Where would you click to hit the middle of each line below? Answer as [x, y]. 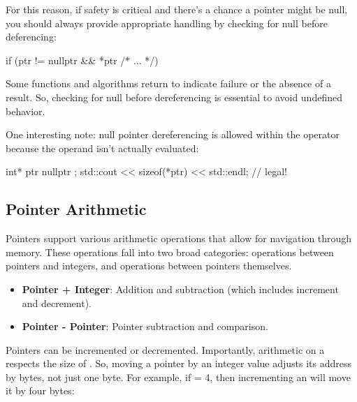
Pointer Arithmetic [76, 209]
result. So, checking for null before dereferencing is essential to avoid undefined [174, 97]
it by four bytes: [40, 390]
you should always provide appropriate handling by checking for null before [167, 23]
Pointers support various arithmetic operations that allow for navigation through [179, 238]
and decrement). [57, 303]
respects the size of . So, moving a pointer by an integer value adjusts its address [179, 363]
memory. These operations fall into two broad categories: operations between [170, 252]
